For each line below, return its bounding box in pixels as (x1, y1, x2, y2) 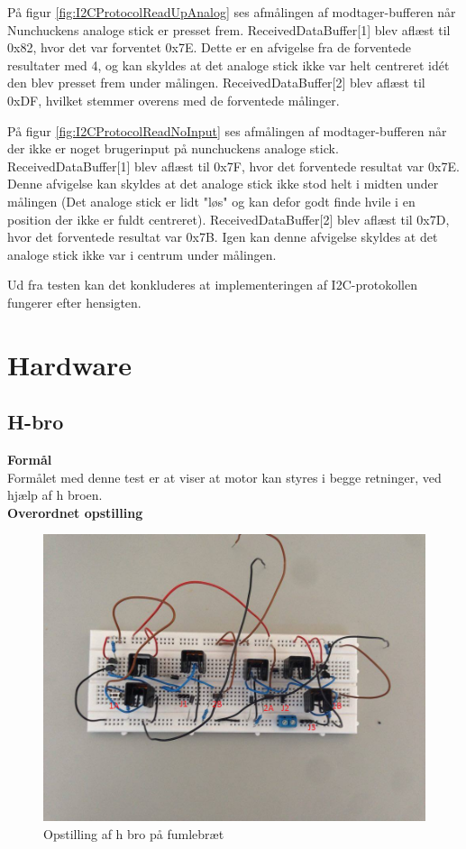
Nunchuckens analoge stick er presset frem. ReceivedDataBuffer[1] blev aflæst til (7, 20, 451, 39)
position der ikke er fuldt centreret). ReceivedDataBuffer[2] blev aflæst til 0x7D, (7, 209, 450, 228)
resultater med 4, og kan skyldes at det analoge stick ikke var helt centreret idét (7, 55, 450, 74)
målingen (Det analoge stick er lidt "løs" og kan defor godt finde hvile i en (7, 191, 416, 210)
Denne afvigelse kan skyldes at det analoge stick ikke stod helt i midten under (7, 174, 439, 193)
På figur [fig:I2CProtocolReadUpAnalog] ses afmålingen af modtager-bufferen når (7, 3, 456, 21)
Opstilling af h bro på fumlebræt (43, 825, 224, 844)
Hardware (7, 346, 132, 383)
